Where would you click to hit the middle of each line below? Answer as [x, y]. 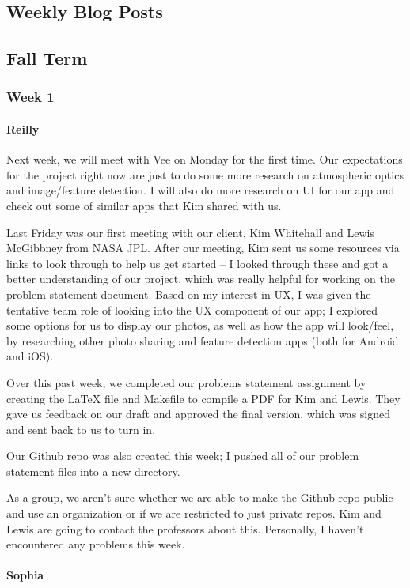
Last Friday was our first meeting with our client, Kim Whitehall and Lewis [190, 232]
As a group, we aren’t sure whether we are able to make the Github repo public [200, 498]
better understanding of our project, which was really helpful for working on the [201, 279]
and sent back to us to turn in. [81, 429]
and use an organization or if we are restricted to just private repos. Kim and [194, 513]
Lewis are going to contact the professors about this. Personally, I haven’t [185, 528]
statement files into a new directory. [93, 471]
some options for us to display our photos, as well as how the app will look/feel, [200, 325]
